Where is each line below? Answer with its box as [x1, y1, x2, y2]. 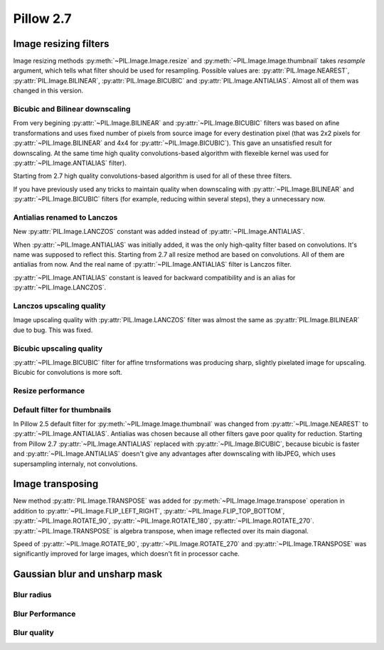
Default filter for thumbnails [13, 405, 112, 415]
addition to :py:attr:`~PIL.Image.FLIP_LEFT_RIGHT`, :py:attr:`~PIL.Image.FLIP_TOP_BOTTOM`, [13, 506, 285, 515]
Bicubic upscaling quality [13, 343, 103, 353]
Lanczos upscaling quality [13, 301, 106, 311]
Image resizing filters [13, 38, 110, 50]
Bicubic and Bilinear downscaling [13, 104, 131, 114]
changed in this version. [13, 86, 84, 95]
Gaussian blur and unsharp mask [13, 568, 163, 580]
